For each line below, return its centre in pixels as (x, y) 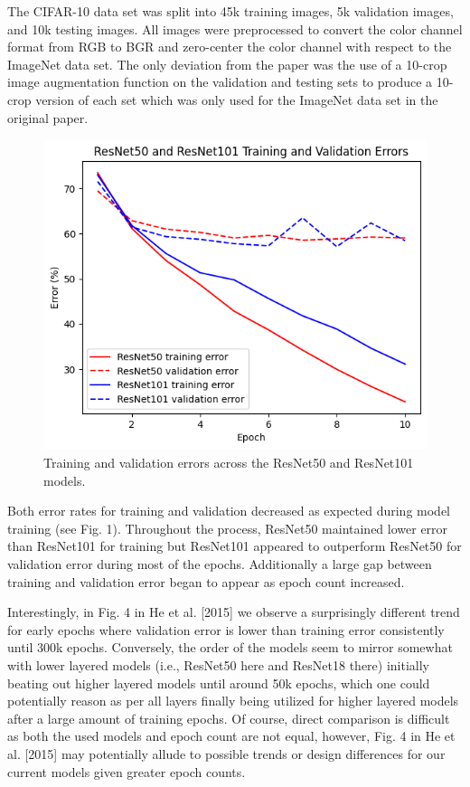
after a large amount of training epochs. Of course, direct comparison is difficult (229, 718)
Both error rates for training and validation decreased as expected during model (229, 511)
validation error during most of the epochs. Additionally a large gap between (220, 563)
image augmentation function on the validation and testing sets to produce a (220, 82)
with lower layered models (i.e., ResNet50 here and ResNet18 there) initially (219, 664)
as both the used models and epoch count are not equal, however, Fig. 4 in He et (231, 736)
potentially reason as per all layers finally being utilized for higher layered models (233, 701)
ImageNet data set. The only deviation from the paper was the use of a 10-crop (227, 64)
